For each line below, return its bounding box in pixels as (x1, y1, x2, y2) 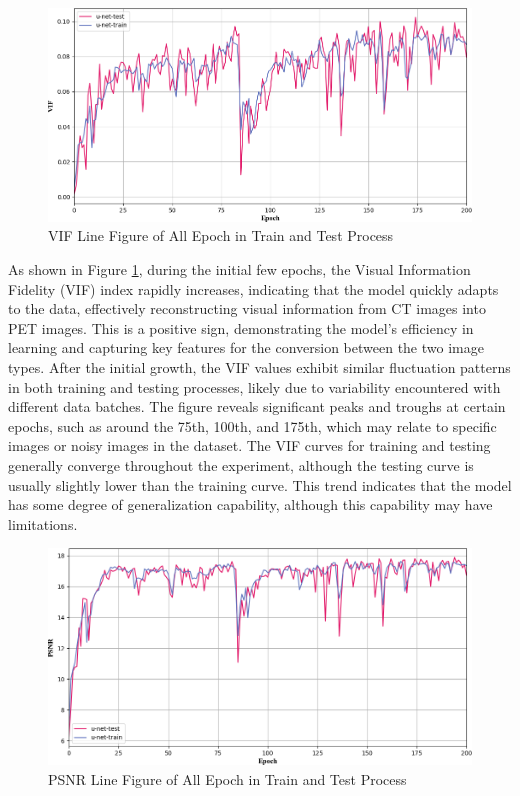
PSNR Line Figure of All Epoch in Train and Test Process (48, 768, 407, 789)
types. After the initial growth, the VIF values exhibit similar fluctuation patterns (8, 357, 511, 378)
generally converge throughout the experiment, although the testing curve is (8, 455, 474, 476)
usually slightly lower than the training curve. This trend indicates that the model (8, 474, 512, 495)
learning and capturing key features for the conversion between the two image (8, 337, 484, 358)
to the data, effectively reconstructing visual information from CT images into (8, 298, 486, 319)
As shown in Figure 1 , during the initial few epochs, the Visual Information (8, 259, 471, 280)
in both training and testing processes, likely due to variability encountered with (8, 376, 501, 397)
